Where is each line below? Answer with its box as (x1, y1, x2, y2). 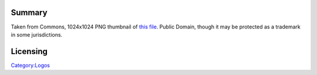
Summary (11, 8, 48, 17)
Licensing (11, 47, 48, 56)
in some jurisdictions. (11, 31, 63, 38)
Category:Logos (11, 62, 50, 69)
